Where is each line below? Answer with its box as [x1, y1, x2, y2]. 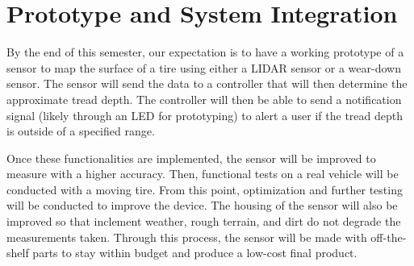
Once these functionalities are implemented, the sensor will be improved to [6, 149, 376, 166]
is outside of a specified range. [6, 123, 155, 139]
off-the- [370, 228, 407, 245]
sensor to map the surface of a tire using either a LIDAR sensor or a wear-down [6, 59, 401, 76]
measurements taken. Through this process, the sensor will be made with [6, 228, 367, 245]
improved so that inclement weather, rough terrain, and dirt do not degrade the [6, 213, 401, 230]
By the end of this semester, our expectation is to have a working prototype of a [6, 44, 404, 60]
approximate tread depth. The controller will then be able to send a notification [6, 90, 402, 107]
